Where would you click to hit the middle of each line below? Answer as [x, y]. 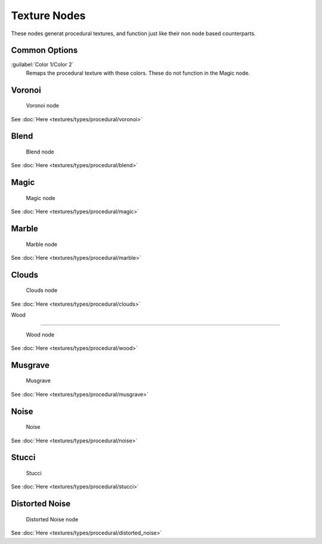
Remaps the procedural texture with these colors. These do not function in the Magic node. [138, 73]
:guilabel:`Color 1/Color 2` [42, 64]
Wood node [40, 334]
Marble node [42, 244]
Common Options [44, 50]
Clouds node [42, 290]
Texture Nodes [48, 16]
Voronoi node [43, 106]
